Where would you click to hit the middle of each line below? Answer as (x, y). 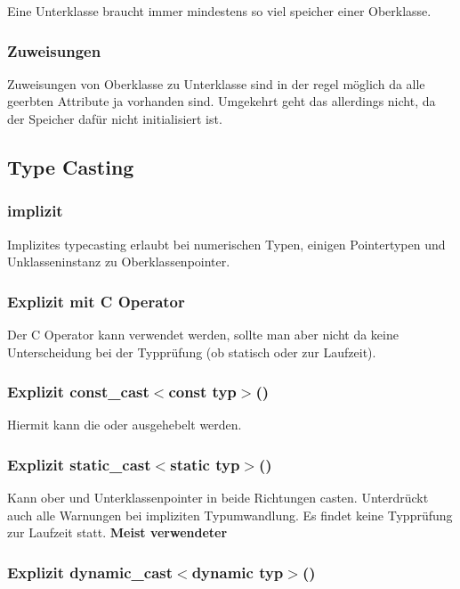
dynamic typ (238, 572)
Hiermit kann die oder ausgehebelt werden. (125, 425)
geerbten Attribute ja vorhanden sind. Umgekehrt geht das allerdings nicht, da (222, 101)
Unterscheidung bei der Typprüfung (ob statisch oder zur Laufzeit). (192, 352)
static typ (205, 464)
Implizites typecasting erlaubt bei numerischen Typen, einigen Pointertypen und (226, 244)
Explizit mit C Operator (96, 301)
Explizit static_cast (79, 464)
